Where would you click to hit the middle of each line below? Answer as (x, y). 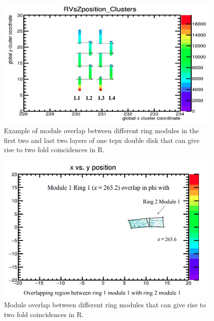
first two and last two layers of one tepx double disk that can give (102, 140)
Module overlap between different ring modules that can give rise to (105, 305)
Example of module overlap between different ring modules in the (101, 130)
